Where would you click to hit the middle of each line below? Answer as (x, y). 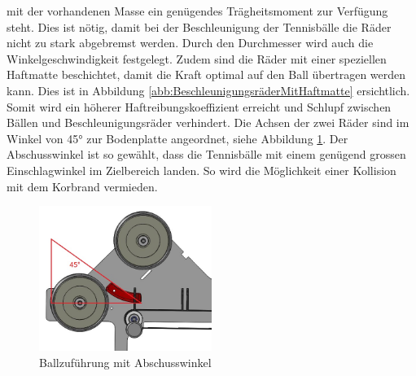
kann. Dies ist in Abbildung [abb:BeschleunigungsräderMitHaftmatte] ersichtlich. (208, 90)
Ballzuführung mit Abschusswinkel (125, 362)
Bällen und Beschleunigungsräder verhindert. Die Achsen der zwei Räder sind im (208, 122)
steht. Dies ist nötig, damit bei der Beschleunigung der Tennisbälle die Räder (199, 26)
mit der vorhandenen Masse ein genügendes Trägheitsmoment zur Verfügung (197, 11)
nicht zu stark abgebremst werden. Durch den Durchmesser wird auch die (190, 43)
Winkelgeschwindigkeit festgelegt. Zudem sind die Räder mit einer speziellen (197, 58)
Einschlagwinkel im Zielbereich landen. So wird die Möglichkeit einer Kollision (201, 170)
